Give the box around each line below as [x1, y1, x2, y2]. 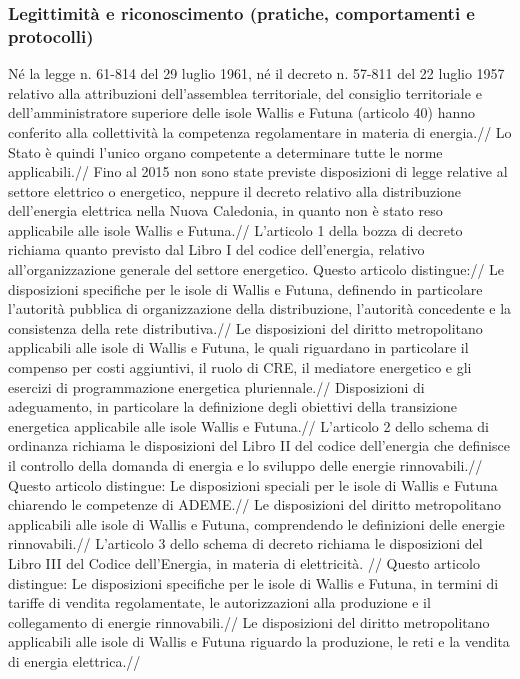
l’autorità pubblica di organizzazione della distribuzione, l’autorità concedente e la [8, 298, 512, 319]
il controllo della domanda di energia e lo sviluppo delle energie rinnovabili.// [8, 455, 483, 476]
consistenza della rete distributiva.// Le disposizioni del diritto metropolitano [8, 317, 483, 338]
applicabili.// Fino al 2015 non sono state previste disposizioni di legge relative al [8, 161, 508, 182]
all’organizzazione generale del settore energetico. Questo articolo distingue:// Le [8, 259, 505, 280]
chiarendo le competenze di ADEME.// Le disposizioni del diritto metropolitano [8, 494, 502, 515]
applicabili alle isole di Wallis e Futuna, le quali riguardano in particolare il [8, 337, 469, 358]
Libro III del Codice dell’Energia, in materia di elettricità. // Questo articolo [8, 552, 481, 573]
